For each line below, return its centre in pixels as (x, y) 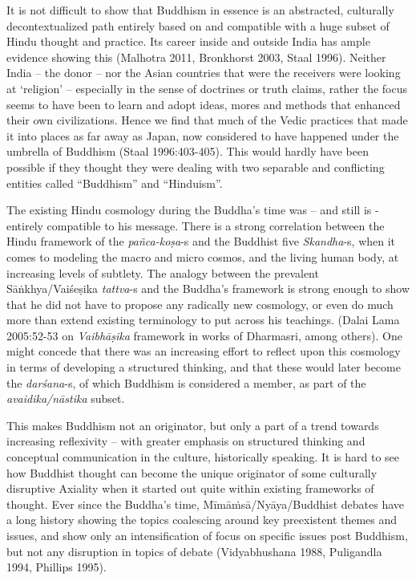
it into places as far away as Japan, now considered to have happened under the (203, 135)
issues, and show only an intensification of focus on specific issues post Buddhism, (207, 535)
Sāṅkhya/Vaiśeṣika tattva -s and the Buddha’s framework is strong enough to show (208, 288)
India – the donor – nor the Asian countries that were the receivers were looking (204, 73)
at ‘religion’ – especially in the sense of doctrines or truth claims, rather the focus (207, 88)
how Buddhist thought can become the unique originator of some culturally (192, 472)
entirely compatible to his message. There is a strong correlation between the (196, 225)
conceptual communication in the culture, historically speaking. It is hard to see (203, 457)
